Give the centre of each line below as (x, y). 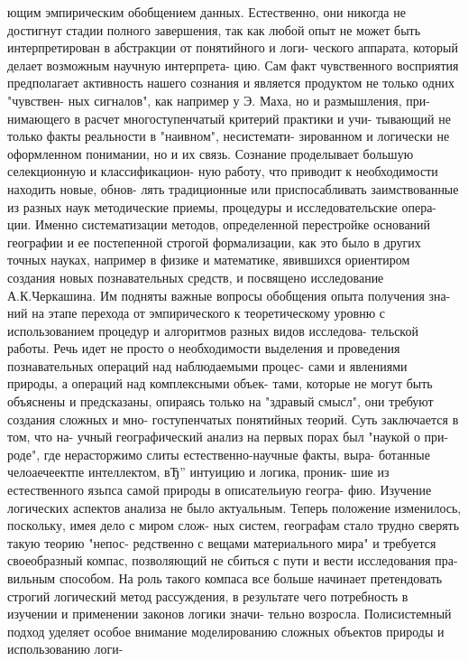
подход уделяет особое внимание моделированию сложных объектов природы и (226, 631)
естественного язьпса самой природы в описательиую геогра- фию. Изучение (220, 490)
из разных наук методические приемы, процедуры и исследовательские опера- (222, 206)
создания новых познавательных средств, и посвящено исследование (196, 277)
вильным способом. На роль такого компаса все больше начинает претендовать (225, 578)
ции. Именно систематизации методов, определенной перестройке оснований (219, 224)
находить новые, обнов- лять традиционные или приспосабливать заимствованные (233, 188)
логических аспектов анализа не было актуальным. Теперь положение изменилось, (234, 507)
